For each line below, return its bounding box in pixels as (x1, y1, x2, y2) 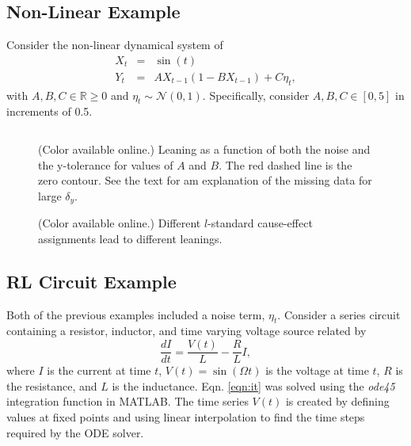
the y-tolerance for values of (38, 156, 173, 173)
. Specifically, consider (202, 86, 310, 103)
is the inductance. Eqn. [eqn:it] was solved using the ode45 (112, 377, 395, 394)
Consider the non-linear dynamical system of (6, 36, 223, 53)
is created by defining (285, 393, 390, 410)
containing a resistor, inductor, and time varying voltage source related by (6, 322, 367, 339)
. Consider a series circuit (277, 306, 401, 322)
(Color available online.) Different (38, 215, 201, 231)
